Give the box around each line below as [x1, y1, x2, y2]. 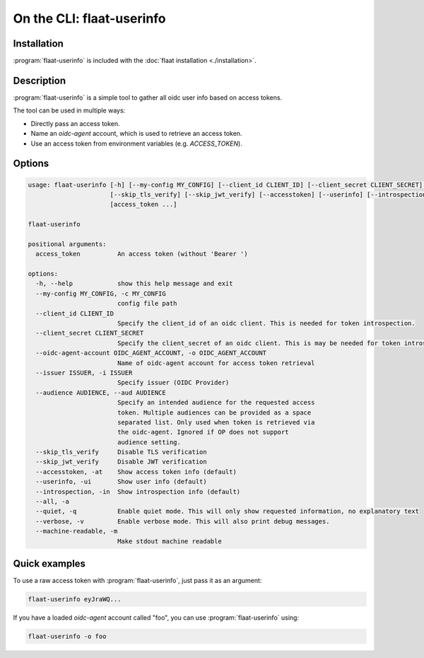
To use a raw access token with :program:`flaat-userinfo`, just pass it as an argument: [13, 577, 262, 585]
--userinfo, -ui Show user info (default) [35, 478, 208, 486]
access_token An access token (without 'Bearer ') [35, 250, 248, 258]
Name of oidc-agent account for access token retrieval [117, 359, 315, 367]
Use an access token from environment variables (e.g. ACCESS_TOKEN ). [30, 139, 243, 148]
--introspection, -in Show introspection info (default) [35, 487, 241, 495]
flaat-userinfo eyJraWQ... [28, 595, 122, 604]
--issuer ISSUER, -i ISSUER [35, 369, 133, 376]
